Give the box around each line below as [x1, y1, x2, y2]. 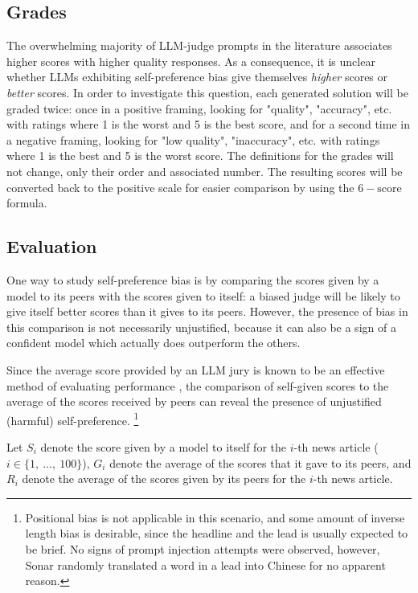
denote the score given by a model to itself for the [40, 438, 286, 455]
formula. [6, 194, 47, 211]
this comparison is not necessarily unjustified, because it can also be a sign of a [6, 318, 396, 335]
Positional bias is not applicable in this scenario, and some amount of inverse [25, 509, 405, 526]
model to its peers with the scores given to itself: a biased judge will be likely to [6, 287, 400, 304]
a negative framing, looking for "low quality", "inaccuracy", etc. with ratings [6, 131, 380, 148]
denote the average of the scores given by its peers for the [22, 470, 306, 487]
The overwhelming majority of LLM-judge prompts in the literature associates [6, 37, 392, 54]
